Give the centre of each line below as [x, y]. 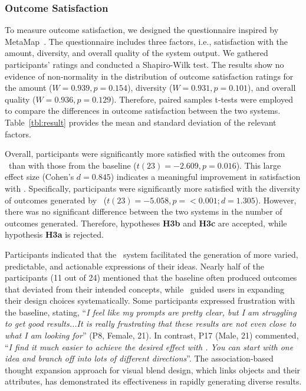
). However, [276, 200]
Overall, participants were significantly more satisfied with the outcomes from [145, 154]
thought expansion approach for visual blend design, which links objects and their [153, 369]
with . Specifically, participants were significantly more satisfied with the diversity [153, 188]
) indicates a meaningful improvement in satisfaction [205, 177]
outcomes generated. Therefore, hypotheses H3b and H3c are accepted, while [146, 223]
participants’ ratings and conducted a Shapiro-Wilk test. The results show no [144, 64]
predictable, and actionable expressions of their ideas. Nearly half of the [134, 266]
